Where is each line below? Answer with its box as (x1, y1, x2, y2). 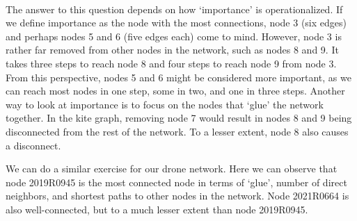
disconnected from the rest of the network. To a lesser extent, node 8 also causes (6, 124, 349, 138)
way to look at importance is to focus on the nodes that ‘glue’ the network (6, 97, 324, 111)
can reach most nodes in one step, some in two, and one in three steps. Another (6, 83, 345, 98)
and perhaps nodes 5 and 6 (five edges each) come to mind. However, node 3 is (6, 28, 342, 43)
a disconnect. (6, 138, 61, 152)
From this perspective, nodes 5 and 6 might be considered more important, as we (6, 69, 351, 84)
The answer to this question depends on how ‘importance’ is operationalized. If (6, 1, 343, 16)
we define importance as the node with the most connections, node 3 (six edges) (6, 15, 347, 30)
